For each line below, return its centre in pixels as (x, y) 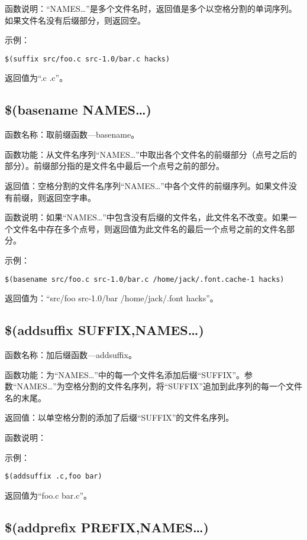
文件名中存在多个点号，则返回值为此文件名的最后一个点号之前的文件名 (149, 228)
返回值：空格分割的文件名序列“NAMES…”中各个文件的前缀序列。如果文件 (147, 186)
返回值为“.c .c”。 (36, 78)
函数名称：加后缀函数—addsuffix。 (71, 355)
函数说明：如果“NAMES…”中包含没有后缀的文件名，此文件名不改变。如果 (147, 217)
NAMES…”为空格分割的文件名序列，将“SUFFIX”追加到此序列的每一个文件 (160, 386)
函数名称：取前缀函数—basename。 (72, 134)
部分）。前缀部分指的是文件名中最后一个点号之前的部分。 (114, 166)
